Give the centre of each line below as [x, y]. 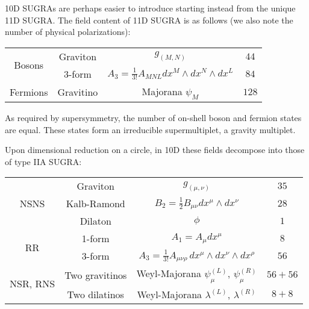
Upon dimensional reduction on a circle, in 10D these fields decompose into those [155, 150]
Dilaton [95, 221]
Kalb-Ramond [95, 204]
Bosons [29, 65]
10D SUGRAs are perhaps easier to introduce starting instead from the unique [150, 8]
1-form [95, 239]
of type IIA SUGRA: [43, 161]
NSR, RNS [33, 284]
